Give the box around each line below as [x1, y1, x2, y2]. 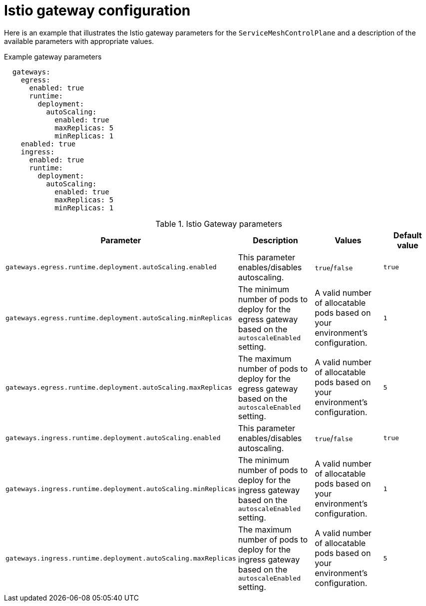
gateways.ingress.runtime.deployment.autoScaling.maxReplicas [5, 554, 236, 562]
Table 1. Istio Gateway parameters [155, 218, 282, 229]
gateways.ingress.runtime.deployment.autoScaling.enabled [5, 434, 221, 442]
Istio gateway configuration [4, 2, 191, 19]
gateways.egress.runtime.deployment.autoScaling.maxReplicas [5, 383, 232, 391]
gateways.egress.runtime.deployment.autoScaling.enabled [5, 263, 217, 271]
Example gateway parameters [4, 52, 102, 61]
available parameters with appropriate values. [4, 36, 154, 45]
